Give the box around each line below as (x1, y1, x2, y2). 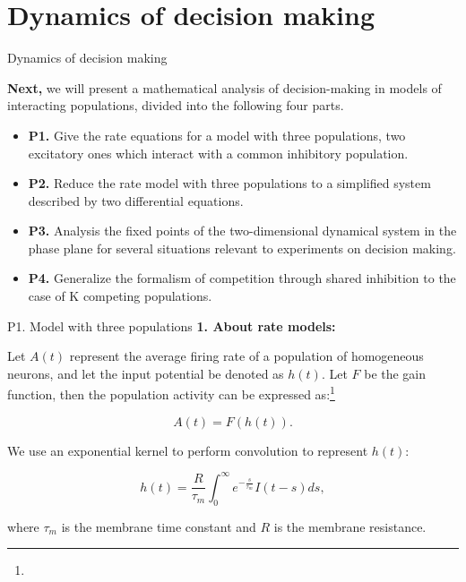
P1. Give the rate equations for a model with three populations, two (28, 125, 406, 144)
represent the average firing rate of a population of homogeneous (69, 347, 424, 365)
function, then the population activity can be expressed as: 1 (7, 382, 335, 404)
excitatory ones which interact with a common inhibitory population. (28, 143, 409, 162)
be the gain (364, 364, 427, 382)
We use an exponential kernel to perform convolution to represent (7, 441, 368, 459)
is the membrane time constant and (61, 517, 256, 535)
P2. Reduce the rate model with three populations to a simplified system (28, 174, 431, 193)
